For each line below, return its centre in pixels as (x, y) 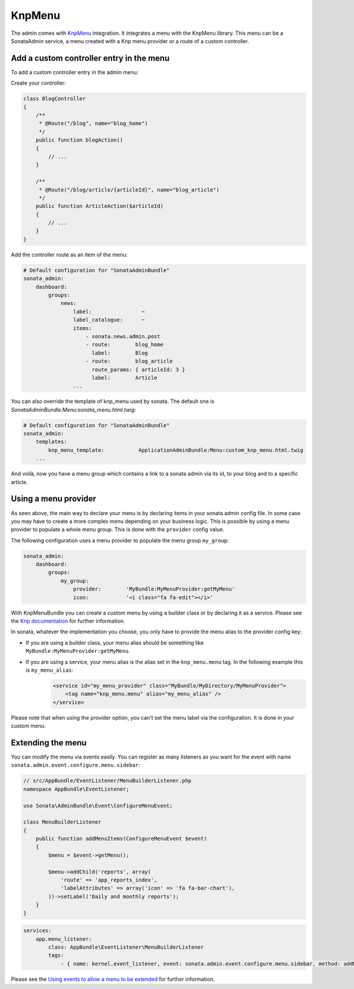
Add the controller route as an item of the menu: (69, 255)
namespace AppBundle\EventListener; (76, 789)
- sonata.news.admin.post (123, 336)
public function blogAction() (79, 140)
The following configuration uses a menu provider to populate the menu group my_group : (120, 540)
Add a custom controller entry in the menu (90, 58)
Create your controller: (38, 83)
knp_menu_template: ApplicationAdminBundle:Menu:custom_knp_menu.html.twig (176, 450)
